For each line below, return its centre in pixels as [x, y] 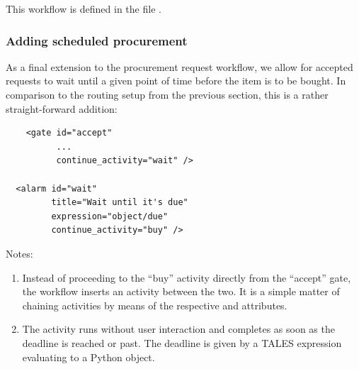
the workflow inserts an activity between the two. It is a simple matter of [181, 291]
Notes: [19, 253]
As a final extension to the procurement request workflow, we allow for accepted [179, 66]
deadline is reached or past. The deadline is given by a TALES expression [182, 342]
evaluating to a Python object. [89, 357]
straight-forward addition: [62, 108]
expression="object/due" [110, 216]
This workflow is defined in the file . [84, 9]
